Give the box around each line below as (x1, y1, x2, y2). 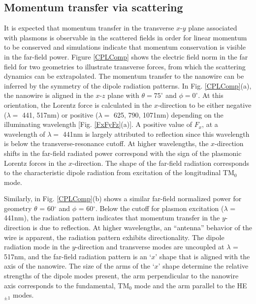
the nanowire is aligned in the (4, 90, 94, 100)
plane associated (188, 23, 237, 33)
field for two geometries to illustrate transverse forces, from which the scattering (4, 61, 246, 71)
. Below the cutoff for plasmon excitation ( (96, 203, 224, 213)
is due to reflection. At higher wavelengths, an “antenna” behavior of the (32, 222, 252, 233)
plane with (107, 90, 139, 100)
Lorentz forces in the (4, 157, 66, 168)
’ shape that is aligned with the (155, 251, 250, 261)
